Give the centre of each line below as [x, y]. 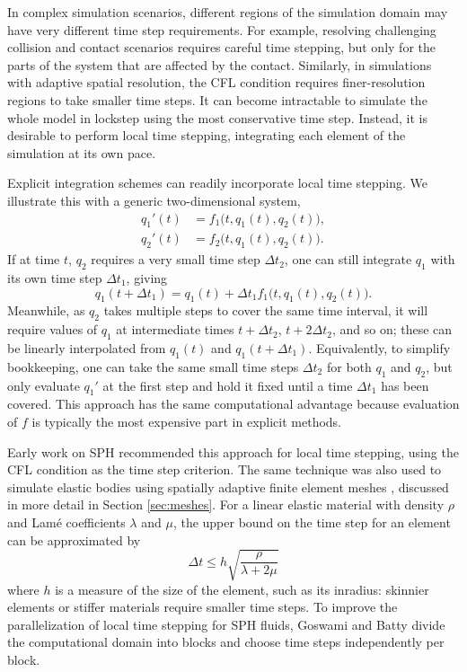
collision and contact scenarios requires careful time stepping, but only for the [221, 47]
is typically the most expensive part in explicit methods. [187, 421]
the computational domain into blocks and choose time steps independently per [226, 642]
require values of [53, 329]
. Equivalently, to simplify [379, 347]
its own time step [55, 277]
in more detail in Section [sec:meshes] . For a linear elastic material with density [226, 504]
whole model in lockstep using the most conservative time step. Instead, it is [217, 117]
